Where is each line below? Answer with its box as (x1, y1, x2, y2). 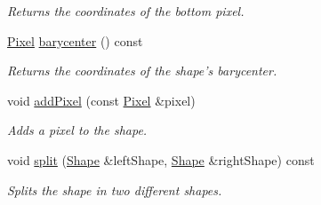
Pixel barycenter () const (7, 31, 143, 50)
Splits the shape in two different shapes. (7, 180, 222, 199)
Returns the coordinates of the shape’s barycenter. (7, 61, 277, 80)
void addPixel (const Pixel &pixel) (7, 91, 196, 109)
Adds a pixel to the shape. (7, 121, 148, 139)
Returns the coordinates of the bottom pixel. (7, 2, 245, 20)
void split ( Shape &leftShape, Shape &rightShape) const (7, 150, 315, 169)
